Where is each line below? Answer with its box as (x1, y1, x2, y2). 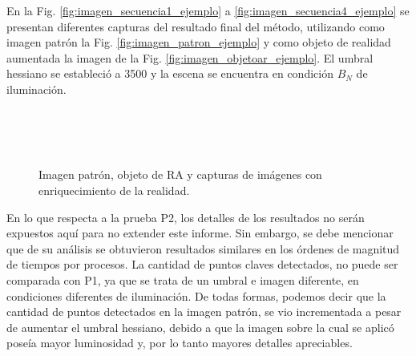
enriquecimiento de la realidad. (38, 181, 190, 198)
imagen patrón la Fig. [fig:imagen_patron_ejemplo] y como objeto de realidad (6, 34, 391, 51)
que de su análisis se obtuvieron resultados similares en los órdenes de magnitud (6, 240, 400, 257)
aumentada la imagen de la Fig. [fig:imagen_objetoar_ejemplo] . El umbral (6, 49, 374, 66)
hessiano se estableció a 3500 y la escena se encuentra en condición (6, 65, 333, 82)
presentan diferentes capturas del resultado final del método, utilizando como (6, 18, 385, 34)
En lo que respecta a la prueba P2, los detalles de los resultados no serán (6, 208, 365, 225)
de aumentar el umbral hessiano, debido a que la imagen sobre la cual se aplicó (6, 318, 394, 335)
